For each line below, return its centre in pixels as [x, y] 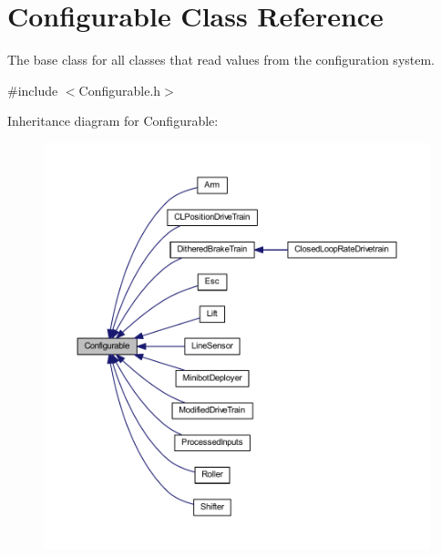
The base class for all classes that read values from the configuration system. [221, 60]
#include [33, 90]
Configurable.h [120, 90]
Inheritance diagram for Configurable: [113, 121]
